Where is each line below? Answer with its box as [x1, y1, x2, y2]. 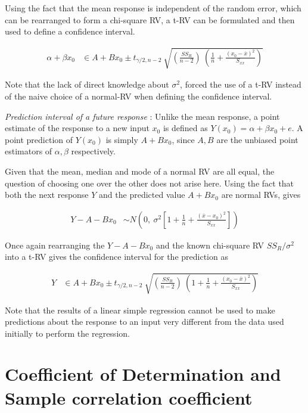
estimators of [5, 145, 52, 157]
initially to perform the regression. [5, 327, 130, 339]
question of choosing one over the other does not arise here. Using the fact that [5, 176, 294, 189]
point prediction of [5, 133, 73, 145]
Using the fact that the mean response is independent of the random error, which [5, 2, 301, 14]
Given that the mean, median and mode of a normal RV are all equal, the [5, 164, 275, 177]
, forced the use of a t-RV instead [180, 78, 301, 91]
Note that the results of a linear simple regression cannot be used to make [5, 303, 275, 316]
